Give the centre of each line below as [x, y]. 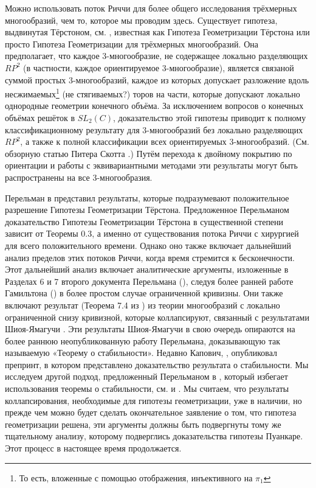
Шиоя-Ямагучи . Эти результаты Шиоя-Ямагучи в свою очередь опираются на [150, 329]
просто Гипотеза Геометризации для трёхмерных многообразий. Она [132, 44]
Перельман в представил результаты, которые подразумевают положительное [147, 197]
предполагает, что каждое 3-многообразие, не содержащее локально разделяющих [156, 56]
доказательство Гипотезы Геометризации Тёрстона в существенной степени [144, 221]
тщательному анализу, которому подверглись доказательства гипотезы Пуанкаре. [154, 436]
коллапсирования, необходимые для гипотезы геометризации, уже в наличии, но [153, 400]
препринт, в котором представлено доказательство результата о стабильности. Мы [157, 364]
